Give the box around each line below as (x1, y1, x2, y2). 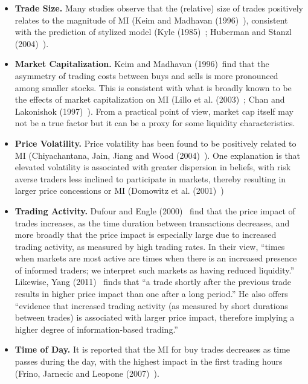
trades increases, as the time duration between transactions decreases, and (14, 216, 290, 229)
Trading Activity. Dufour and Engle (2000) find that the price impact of (14, 204, 295, 217)
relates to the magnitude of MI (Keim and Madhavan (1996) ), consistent (14, 13, 288, 26)
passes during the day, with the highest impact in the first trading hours (14, 355, 283, 368)
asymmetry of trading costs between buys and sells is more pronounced (14, 69, 278, 82)
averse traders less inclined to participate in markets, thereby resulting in (14, 172, 286, 185)
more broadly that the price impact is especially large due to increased (14, 228, 277, 241)
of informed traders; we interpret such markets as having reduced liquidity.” (14, 263, 295, 276)
